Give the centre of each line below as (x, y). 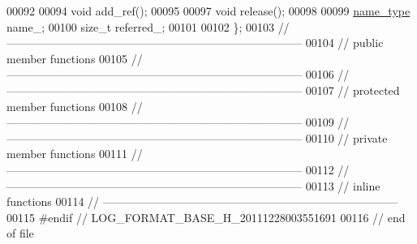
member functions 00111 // (75, 154)
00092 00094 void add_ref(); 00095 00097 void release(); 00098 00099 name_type (208, 11)
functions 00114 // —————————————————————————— (202, 201)
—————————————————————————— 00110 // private (197, 137)
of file (20, 233)
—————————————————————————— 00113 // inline (193, 185)
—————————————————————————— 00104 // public (195, 43)
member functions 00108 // (75, 106)
